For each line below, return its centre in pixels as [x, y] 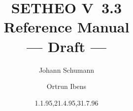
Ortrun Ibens [66, 86]
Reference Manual [66, 27]
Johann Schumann [66, 69]
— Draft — [66, 46]
